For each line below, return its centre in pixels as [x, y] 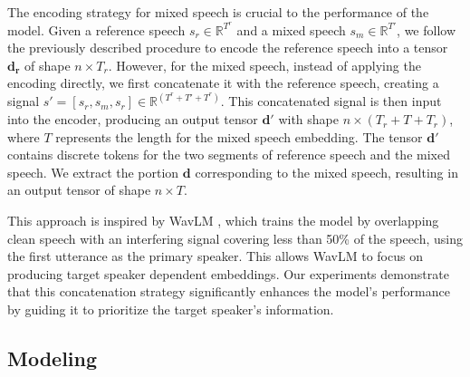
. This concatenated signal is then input [331, 101]
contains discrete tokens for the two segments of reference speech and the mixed [229, 155]
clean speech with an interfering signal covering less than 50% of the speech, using [235, 238]
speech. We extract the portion [93, 172]
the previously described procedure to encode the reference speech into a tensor [228, 48]
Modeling [53, 358]
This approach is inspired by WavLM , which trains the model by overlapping [223, 221]
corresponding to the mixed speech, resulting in [326, 172]
